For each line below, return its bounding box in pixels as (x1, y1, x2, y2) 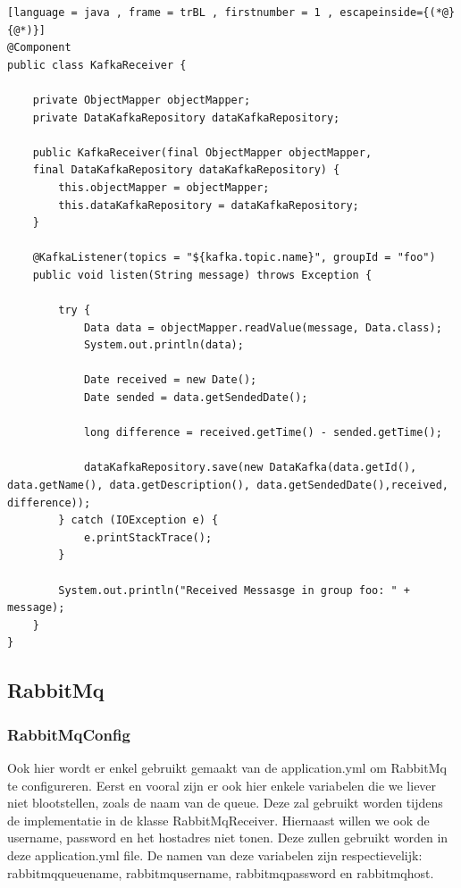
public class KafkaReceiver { (7, 58, 187, 71)
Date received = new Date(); (83, 373, 257, 387)
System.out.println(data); (83, 339, 244, 352)
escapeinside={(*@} (339, 6, 456, 19)
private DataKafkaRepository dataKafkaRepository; (32, 111, 340, 124)
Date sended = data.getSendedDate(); (83, 391, 308, 405)
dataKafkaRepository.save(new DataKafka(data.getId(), (83, 461, 417, 474)
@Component (7, 41, 71, 54)
